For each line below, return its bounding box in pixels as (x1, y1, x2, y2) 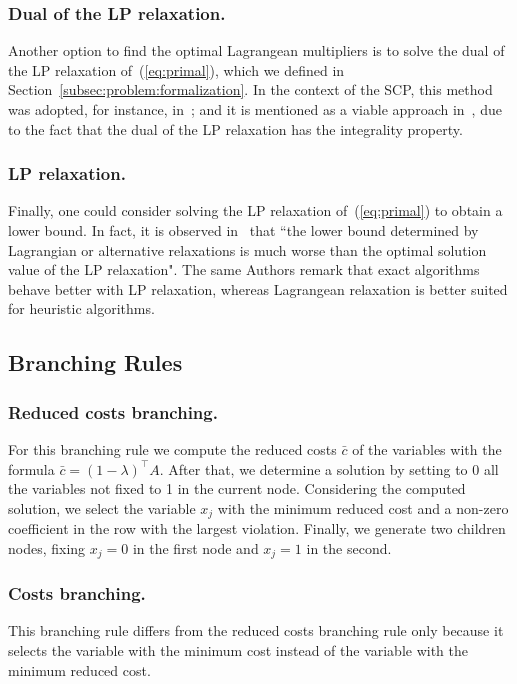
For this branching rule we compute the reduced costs (8, 438, 337, 459)
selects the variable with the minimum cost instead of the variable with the (8, 640, 469, 661)
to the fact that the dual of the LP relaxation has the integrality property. (8, 118, 463, 139)
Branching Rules (8, 347, 183, 378)
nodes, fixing (8, 537, 86, 558)
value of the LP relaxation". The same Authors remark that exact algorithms (8, 259, 480, 280)
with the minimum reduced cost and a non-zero (217, 497, 509, 518)
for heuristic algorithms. (8, 298, 155, 319)
